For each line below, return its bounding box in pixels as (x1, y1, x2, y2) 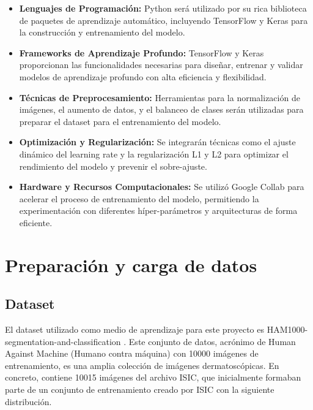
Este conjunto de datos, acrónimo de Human (128, 335, 296, 347)
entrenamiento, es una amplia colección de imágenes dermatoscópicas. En (5, 359, 279, 371)
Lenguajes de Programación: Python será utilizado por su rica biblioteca (19, 2, 307, 14)
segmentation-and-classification (5, 335, 121, 347)
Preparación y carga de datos (5, 252, 257, 277)
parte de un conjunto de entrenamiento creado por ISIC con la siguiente (5, 383, 274, 396)
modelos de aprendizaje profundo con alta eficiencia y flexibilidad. (19, 70, 267, 83)
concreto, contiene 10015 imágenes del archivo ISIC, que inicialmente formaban (5, 371, 301, 384)
